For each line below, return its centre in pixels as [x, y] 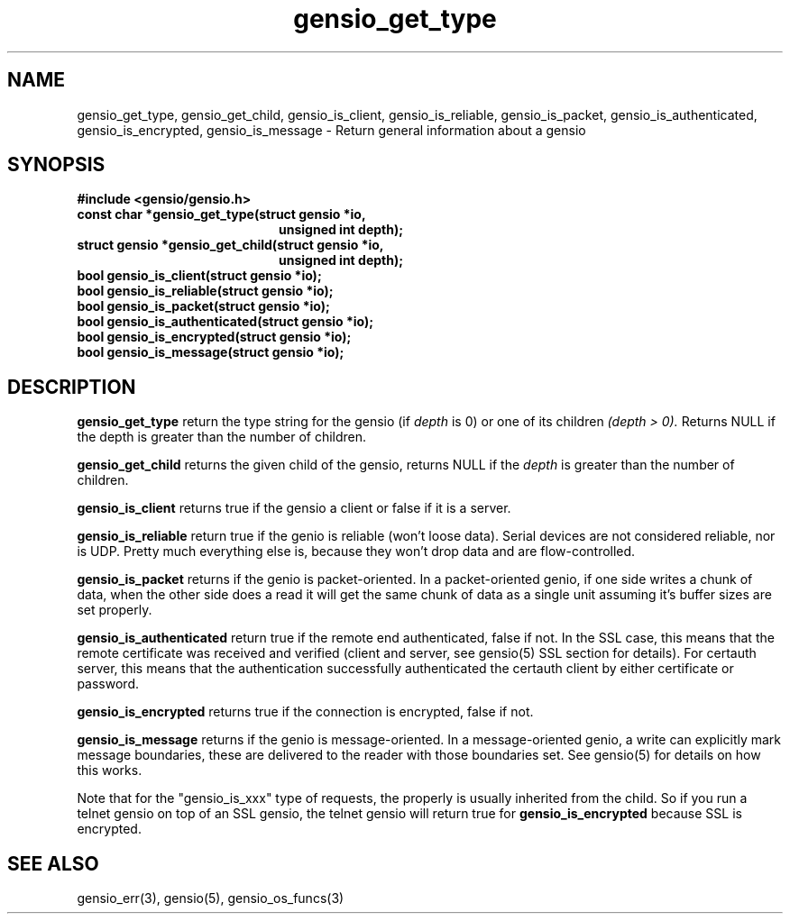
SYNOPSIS [56, 165]
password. [108, 684]
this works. [110, 771]
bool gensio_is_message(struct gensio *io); [211, 352]
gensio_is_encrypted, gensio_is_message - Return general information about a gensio [331, 130]
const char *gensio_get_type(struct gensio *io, [221, 214]
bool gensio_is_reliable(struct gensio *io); [205, 291]
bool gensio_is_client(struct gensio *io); [199, 276]
